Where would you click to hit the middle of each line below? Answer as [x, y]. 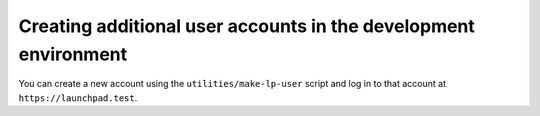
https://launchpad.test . [78, 97]
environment [73, 54]
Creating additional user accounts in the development [246, 26]
